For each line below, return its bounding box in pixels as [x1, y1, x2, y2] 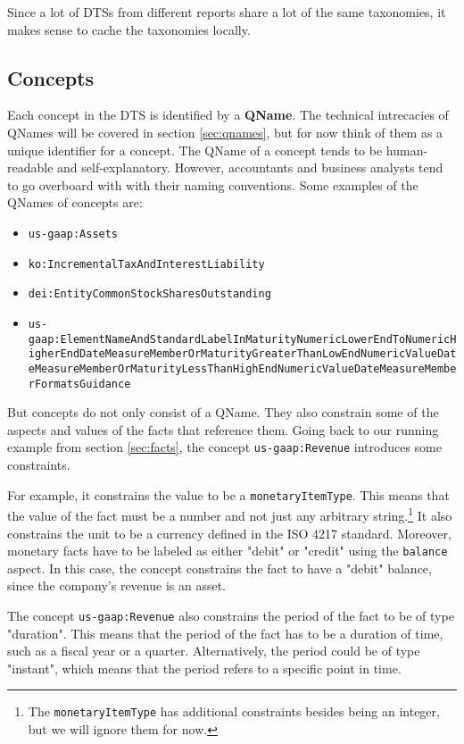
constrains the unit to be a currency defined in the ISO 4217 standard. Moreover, [7, 523, 452, 542]
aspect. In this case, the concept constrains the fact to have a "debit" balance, [7, 558, 432, 577]
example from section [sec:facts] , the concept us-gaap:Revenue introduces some [7, 438, 442, 456]
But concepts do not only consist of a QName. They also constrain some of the [7, 403, 439, 422]
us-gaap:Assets [28, 227, 119, 240]
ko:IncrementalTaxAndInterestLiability [28, 257, 265, 271]
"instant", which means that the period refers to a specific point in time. [7, 658, 402, 677]
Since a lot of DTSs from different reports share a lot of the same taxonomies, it [7, 3, 446, 21]
